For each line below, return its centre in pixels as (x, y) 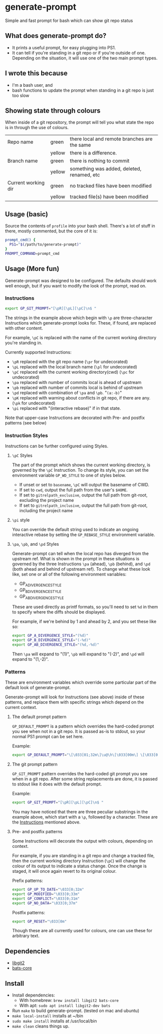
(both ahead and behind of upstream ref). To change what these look (81, 569)
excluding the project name (47, 500)
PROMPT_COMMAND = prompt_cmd (32, 253)
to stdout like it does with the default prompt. (57, 784)
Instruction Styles (27, 435)
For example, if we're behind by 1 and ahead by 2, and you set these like (84, 622)
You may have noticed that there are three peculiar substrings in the (80, 812)
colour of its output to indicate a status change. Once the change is (79, 866)
